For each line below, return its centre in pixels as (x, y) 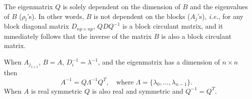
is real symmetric (57, 91)
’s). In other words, (55, 16)
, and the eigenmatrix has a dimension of (159, 62)
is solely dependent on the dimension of (122, 6)
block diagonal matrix (36, 26)
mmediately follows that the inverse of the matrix (78, 36)
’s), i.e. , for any (220, 16)
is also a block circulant (196, 36)
